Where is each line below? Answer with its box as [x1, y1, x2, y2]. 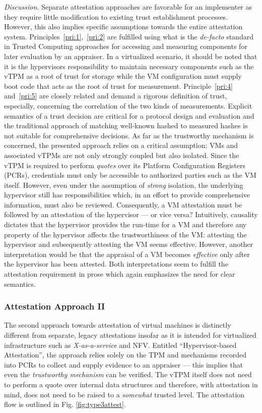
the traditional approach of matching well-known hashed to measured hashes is [4, 120, 248, 131]
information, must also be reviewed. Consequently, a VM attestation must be [4, 199, 242, 210]
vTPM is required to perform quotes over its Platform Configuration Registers [4, 160, 245, 170]
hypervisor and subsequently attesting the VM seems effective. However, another [4, 239, 253, 249]
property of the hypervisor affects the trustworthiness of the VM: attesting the [4, 229, 247, 239]
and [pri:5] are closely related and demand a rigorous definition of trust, [4, 90, 227, 101]
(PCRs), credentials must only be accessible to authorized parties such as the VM [4, 170, 256, 180]
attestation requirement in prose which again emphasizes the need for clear [4, 269, 235, 279]
